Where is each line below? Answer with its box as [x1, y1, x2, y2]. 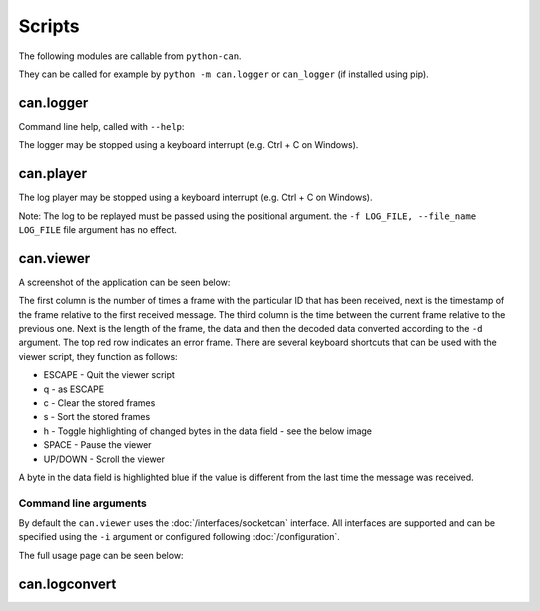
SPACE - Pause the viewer [43, 439, 152, 451]
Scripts [18, 15, 80, 37]
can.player [18, 165, 87, 182]
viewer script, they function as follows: [18, 350, 179, 362]
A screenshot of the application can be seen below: [18, 276, 231, 288]
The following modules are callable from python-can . [18, 50, 242, 62]
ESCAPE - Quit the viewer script [43, 369, 175, 381]
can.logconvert [18, 575, 117, 592]
